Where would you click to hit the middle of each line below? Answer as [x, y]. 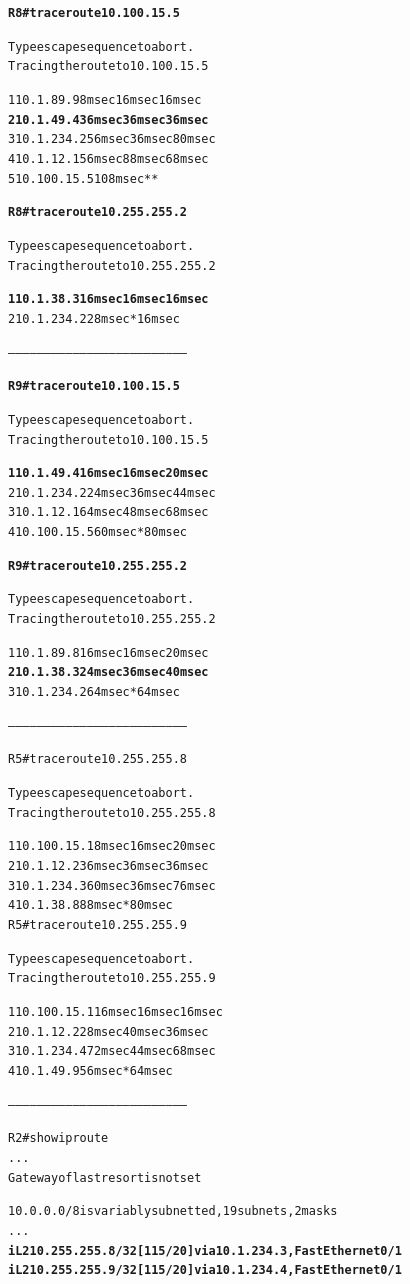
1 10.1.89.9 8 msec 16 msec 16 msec [105, 99]
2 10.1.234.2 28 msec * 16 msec [94, 318]
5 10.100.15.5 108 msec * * [83, 178]
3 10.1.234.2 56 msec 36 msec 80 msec [112, 139]
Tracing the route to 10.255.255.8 [112, 812]
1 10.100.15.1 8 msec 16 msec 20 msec [112, 846]
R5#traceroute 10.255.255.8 [97, 759]
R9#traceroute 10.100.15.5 [94, 386]
